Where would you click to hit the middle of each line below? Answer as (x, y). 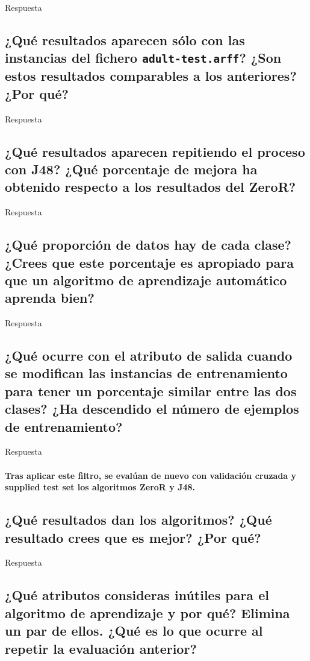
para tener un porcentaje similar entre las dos (151, 391)
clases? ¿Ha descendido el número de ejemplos (152, 409)
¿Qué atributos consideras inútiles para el (137, 595)
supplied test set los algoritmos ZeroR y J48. (100, 487)
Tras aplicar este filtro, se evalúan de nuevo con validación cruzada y (151, 475)
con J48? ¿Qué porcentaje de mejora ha (131, 169)
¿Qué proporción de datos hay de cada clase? (148, 245)
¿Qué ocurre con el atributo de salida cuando (149, 356)
